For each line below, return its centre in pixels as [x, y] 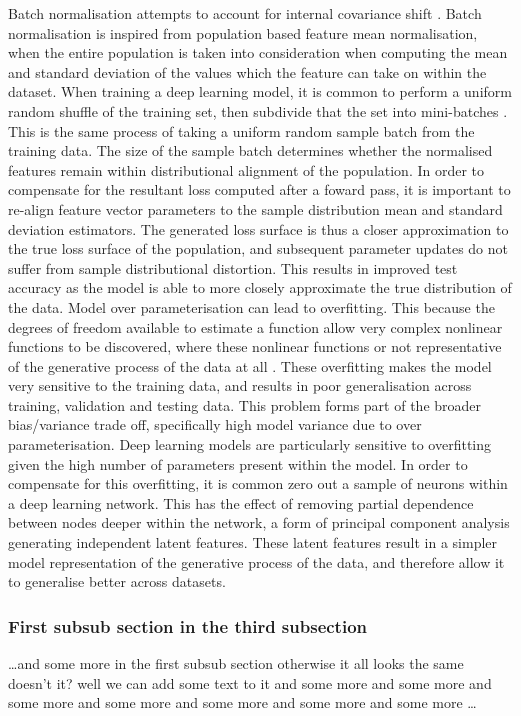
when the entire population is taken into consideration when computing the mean [258, 52]
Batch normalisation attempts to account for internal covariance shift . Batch [245, 13]
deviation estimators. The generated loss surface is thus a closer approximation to [258, 228]
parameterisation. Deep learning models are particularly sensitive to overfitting [250, 444]
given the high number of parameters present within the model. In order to [238, 463]
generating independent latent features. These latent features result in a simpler [253, 542]
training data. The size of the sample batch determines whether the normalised [250, 150]
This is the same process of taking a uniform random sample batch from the [241, 130]
